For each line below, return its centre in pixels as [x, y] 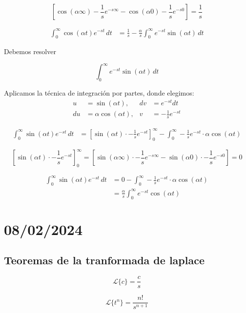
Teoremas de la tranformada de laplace [104, 260]
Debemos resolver [30, 51]
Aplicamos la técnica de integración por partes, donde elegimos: [99, 93]
